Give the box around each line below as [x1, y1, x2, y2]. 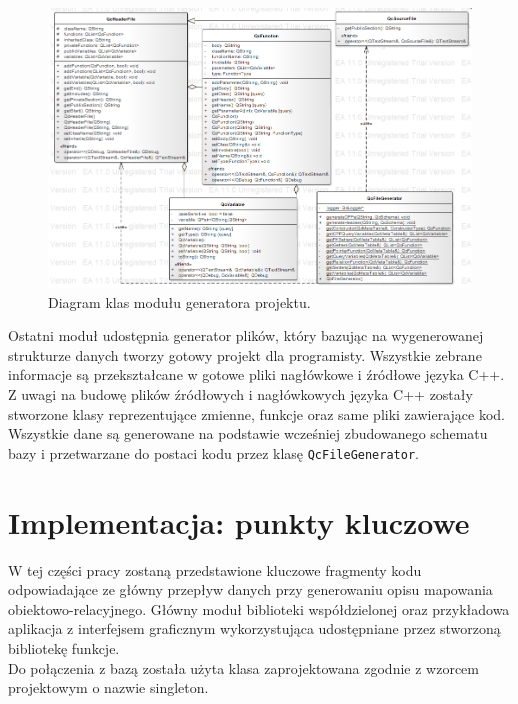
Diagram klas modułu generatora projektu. [48, 291, 311, 312]
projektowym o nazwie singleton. [8, 677, 209, 698]
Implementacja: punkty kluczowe [8, 501, 470, 542]
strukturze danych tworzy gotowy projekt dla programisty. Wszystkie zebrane [8, 344, 482, 365]
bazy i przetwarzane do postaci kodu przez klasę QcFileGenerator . [8, 442, 419, 463]
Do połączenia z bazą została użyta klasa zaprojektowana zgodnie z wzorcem [8, 657, 479, 678]
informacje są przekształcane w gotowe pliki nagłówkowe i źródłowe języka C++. [8, 364, 505, 385]
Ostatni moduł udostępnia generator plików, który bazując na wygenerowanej [8, 325, 484, 346]
